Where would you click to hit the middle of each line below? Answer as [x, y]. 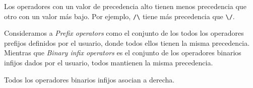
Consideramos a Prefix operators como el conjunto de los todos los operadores [124, 33]
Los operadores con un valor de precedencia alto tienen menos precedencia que [125, 6]
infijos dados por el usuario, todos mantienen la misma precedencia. [109, 63]
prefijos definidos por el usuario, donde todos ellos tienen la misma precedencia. [127, 42]
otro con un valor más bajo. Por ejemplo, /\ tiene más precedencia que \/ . [119, 16]
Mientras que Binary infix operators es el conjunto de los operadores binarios [123, 53]
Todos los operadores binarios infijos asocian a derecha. [89, 79]
